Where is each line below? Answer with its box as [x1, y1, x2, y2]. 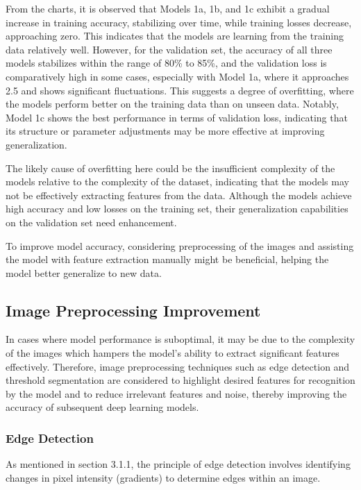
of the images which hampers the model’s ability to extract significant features [6, 346, 339, 360]
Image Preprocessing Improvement [6, 299, 261, 321]
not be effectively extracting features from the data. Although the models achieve [6, 187, 352, 202]
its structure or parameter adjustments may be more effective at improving [6, 124, 325, 138]
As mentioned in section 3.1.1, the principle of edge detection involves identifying [6, 457, 351, 471]
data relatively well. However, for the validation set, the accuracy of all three [6, 42, 333, 56]
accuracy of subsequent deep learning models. [6, 400, 199, 414]
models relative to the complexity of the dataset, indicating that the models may [6, 174, 349, 189]
